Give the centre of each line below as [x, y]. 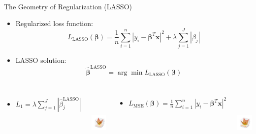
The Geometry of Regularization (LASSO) [68, 6]
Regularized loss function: [54, 23]
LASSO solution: [41, 60]
